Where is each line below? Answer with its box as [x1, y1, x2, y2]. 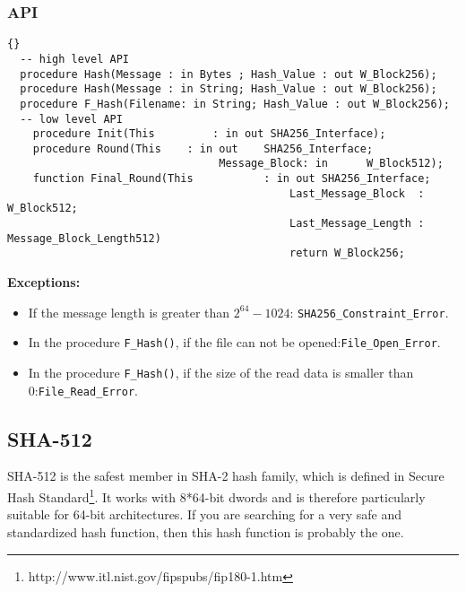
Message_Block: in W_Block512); [219, 157, 444, 170]
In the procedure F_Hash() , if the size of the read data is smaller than [28, 362, 414, 381]
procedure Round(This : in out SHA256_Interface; [32, 142, 374, 155]
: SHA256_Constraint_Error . [289, 302, 449, 321]
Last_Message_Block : [289, 187, 425, 200]
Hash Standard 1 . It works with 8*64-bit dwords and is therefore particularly [7, 485, 426, 506]
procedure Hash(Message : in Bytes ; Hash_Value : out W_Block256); [20, 67, 437, 81]
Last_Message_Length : [289, 217, 425, 231]
